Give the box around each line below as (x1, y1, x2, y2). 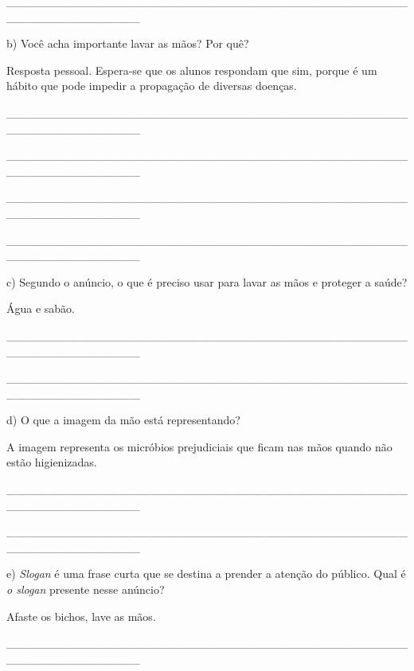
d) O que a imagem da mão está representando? (6, 412, 240, 428)
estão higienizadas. (6, 454, 97, 470)
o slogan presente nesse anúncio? (6, 581, 165, 598)
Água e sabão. (6, 300, 76, 317)
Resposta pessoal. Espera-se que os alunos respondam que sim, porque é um (6, 61, 377, 78)
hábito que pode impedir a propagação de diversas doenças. (6, 77, 297, 94)
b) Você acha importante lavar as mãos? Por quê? (6, 35, 249, 52)
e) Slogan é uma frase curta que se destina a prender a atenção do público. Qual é (6, 565, 406, 582)
